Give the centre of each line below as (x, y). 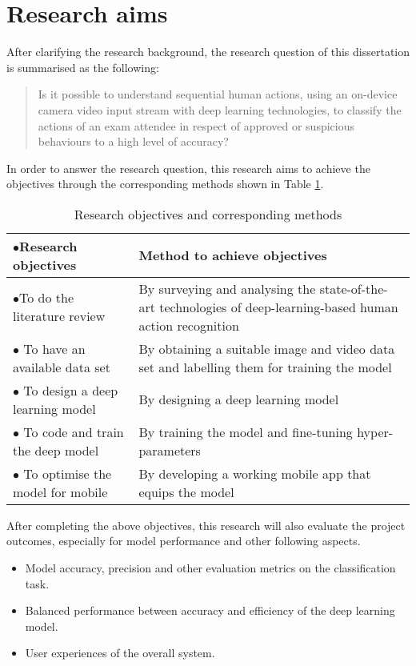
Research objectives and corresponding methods (208, 214)
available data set (62, 367)
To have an (54, 348)
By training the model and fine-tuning (246, 431)
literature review (59, 316)
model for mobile (60, 491)
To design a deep (71, 390)
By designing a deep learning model (239, 399)
